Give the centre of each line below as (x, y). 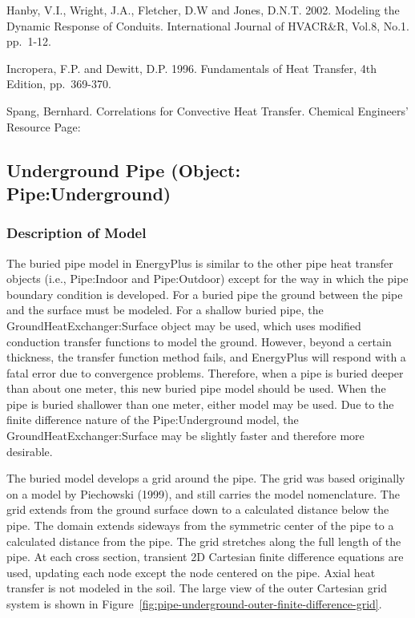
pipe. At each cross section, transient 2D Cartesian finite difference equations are (205, 557)
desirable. (30, 451)
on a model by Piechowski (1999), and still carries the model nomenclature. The (203, 493)
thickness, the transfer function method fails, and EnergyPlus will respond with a (206, 357)
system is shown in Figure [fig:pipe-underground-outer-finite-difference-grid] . (194, 604)
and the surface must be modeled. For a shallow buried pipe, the (165, 310)
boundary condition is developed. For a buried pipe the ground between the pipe (205, 294)
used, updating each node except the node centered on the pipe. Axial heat (191, 572)
